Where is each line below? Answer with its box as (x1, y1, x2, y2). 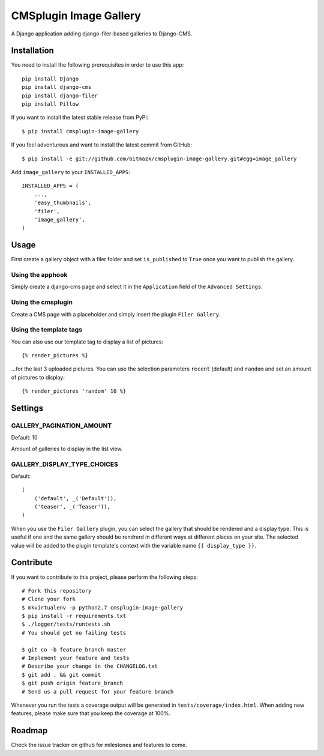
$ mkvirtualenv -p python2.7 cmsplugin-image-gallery (22, 604, 183, 611)
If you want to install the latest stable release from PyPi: (11, 114, 149, 121)
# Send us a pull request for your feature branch (22, 688, 174, 695)
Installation (11, 46, 54, 56)
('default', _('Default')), (34, 495, 117, 501)
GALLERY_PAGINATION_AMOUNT (11, 421, 112, 429)
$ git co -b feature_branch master (22, 646, 127, 653)
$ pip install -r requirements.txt (22, 612, 127, 620)
